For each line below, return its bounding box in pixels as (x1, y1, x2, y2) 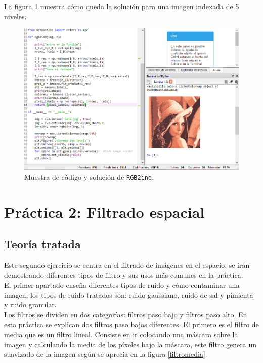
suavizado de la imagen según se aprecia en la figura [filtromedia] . (4, 349, 207, 359)
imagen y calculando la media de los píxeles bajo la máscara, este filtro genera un (4, 339, 256, 349)
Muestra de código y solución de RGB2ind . (24, 171, 154, 182)
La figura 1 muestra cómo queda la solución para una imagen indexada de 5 (4, 1, 239, 11)
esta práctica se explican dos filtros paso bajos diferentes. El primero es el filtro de (4, 319, 259, 330)
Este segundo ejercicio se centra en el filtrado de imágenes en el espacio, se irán (4, 259, 250, 270)
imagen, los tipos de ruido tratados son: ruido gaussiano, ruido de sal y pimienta (4, 289, 253, 300)
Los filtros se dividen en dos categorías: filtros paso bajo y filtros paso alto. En (4, 309, 247, 319)
